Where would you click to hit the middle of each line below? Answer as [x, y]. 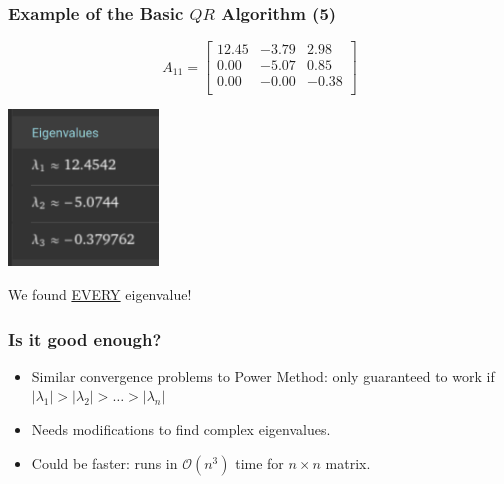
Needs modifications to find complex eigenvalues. [181, 429]
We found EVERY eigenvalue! [100, 294]
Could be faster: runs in [104, 462]
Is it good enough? [85, 338]
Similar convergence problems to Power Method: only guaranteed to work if [263, 375]
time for [259, 462]
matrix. [348, 462]
